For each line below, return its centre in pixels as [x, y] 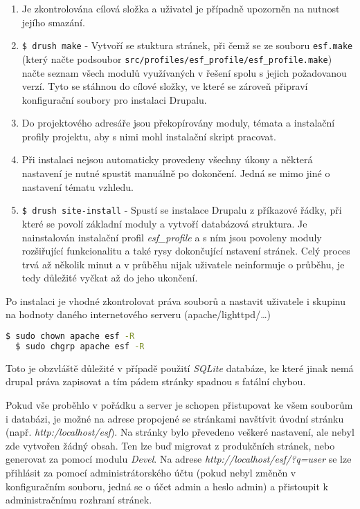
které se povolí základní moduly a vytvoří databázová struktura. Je [164, 223]
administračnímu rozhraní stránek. [79, 500]
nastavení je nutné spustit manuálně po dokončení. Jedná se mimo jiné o [176, 173]
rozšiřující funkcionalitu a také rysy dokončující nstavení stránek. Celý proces [186, 251]
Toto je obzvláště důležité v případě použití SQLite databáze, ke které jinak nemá [180, 368]
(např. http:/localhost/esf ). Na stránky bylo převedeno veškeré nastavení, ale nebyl [180, 432]
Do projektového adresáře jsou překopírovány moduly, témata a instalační [178, 123]
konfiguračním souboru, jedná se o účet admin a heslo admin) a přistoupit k [167, 486]
